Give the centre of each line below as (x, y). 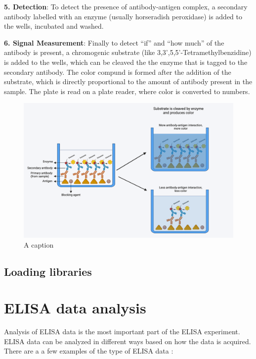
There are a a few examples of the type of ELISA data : (89, 351)
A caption (39, 244)
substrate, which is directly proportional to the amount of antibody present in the (128, 81)
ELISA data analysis (75, 308)
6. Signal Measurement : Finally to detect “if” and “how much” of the (114, 42)
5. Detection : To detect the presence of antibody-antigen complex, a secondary (126, 6)
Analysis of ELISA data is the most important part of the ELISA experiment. (122, 332)
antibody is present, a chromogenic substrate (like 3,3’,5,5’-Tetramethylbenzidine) (128, 52)
